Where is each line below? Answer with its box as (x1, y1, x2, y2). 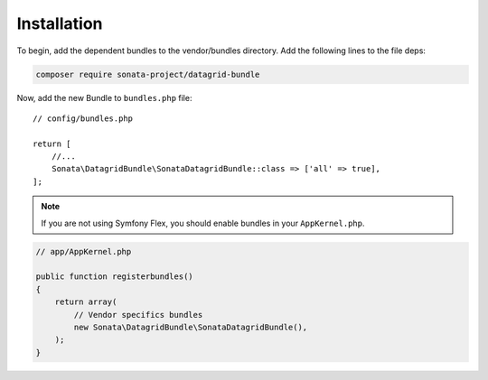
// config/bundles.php (33, 113, 134, 124)
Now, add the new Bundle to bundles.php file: (16, 92, 192, 103)
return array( (54, 297, 117, 307)
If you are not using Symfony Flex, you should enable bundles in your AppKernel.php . (41, 218, 365, 228)
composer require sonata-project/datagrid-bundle (35, 69, 260, 79)
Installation (16, 14, 103, 33)
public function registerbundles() (35, 272, 193, 282)
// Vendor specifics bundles (73, 310, 203, 320)
